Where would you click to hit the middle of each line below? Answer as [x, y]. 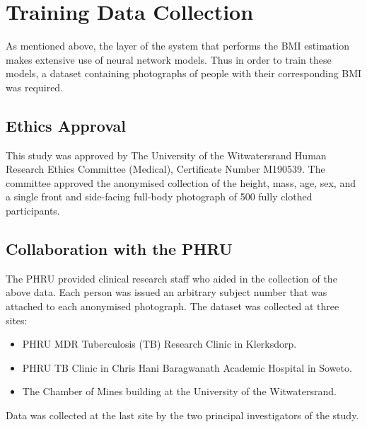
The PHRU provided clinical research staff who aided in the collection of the [171, 278]
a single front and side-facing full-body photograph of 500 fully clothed [159, 197]
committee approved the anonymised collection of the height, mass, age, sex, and [181, 182]
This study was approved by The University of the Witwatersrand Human [166, 155]
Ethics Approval [66, 125]
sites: [17, 320]
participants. [33, 211]
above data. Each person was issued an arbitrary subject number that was [167, 292]
